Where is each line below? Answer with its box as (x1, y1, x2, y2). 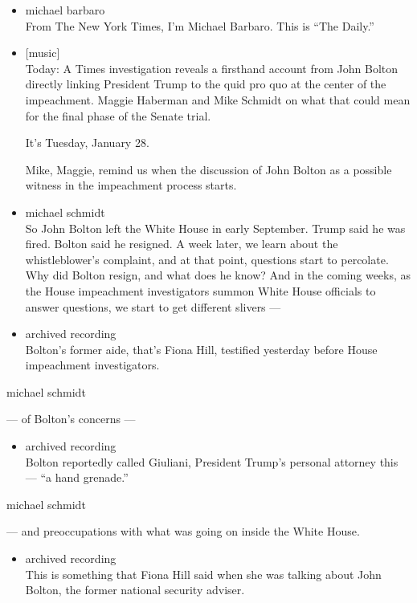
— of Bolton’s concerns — (6, 410, 136, 427)
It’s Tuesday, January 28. (25, 134, 149, 151)
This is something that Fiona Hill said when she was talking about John (25, 565, 382, 582)
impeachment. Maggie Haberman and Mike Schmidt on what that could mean (25, 91, 411, 108)
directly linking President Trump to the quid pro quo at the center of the (25, 75, 386, 92)
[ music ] (25, 44, 60, 61)
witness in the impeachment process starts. (25, 177, 237, 194)
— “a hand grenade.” (25, 469, 129, 486)
